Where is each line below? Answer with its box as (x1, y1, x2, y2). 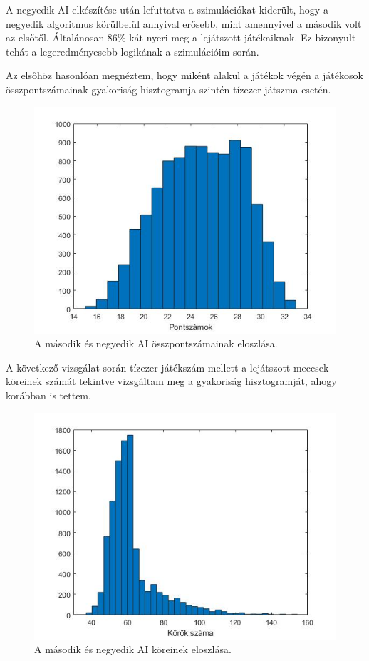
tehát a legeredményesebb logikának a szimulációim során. (6, 43, 259, 58)
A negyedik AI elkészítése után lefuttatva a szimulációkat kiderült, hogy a (6, 2, 328, 16)
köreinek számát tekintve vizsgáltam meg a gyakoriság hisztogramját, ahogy (6, 374, 337, 389)
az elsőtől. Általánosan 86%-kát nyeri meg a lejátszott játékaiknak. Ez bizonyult (6, 30, 356, 45)
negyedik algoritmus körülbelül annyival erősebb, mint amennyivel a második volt (6, 16, 362, 31)
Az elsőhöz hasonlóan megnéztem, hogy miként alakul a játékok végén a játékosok (6, 68, 363, 83)
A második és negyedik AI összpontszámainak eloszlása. (34, 336, 278, 351)
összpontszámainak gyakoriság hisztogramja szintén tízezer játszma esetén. (6, 81, 331, 96)
